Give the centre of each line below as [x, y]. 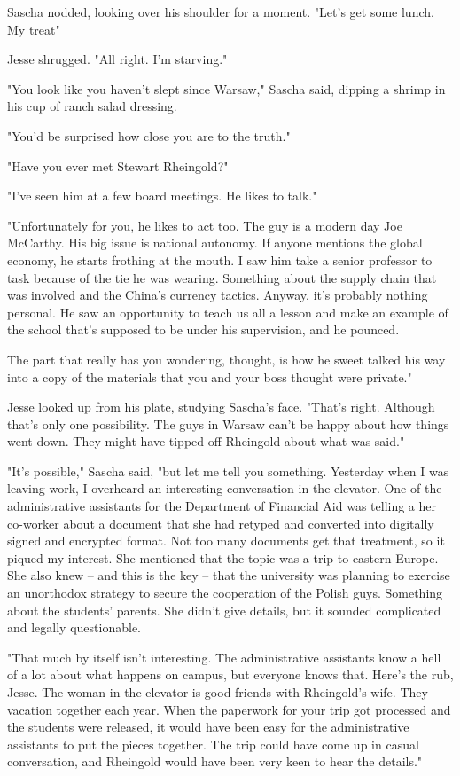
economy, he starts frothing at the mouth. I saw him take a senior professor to [220, 259]
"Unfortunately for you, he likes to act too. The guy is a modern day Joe [205, 225]
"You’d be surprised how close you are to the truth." [149, 135]
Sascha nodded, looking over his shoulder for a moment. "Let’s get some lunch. [221, 12]
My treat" [34, 29]
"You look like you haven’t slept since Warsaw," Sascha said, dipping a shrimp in [226, 88]
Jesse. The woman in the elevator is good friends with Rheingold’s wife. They [218, 692]
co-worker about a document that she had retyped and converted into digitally [221, 523]
